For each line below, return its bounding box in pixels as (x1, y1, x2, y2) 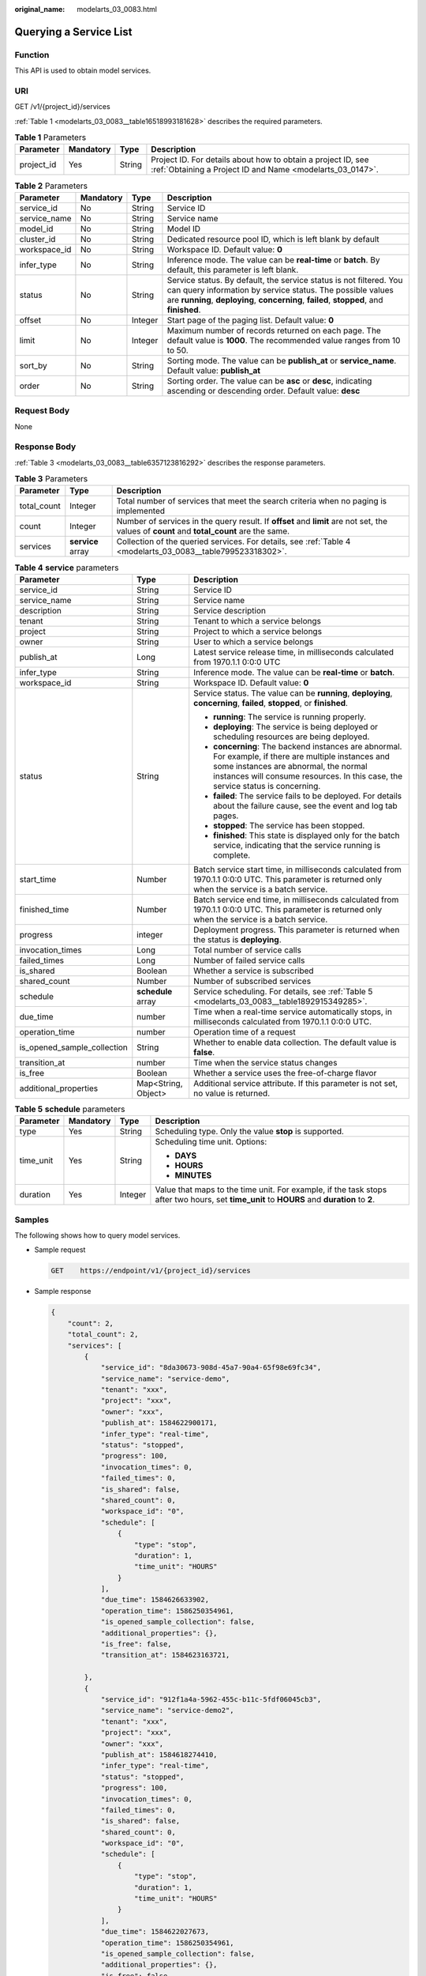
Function (14, 49, 50, 60)
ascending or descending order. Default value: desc (166, 385, 361, 396)
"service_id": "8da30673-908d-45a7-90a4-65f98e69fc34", (100, 1363, 322, 1372)
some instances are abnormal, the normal (213, 760, 368, 771)
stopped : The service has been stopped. (213, 820, 365, 831)
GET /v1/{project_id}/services (14, 102, 110, 111)
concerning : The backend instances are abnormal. (213, 741, 402, 752)
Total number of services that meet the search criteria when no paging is (116, 496, 387, 507)
